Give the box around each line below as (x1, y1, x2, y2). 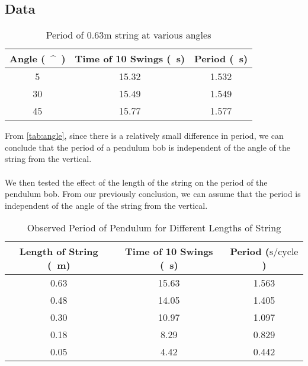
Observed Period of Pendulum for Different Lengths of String (27, 221, 281, 235)
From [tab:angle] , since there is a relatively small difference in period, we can (5, 129, 284, 142)
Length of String (19, 244, 98, 259)
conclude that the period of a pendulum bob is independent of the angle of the (5, 141, 291, 153)
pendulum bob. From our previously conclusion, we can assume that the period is (5, 187, 301, 200)
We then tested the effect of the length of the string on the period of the (5, 176, 268, 188)
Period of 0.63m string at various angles (46, 28, 211, 42)
